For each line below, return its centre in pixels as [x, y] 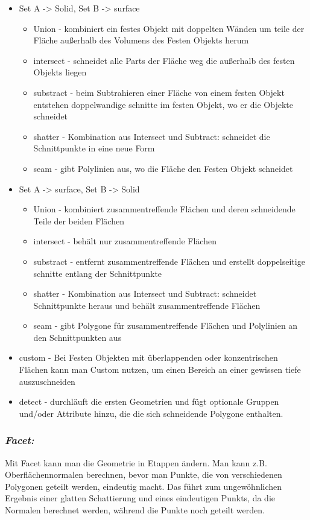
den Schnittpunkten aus [77, 337]
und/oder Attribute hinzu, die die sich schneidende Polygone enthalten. [151, 413]
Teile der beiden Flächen [79, 220]
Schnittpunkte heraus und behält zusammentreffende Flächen [147, 305]
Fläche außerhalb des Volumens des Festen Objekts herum [141, 40]
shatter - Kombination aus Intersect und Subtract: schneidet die [152, 136]
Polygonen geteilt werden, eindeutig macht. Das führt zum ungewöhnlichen [144, 486]
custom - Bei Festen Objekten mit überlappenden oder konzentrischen [148, 357]
